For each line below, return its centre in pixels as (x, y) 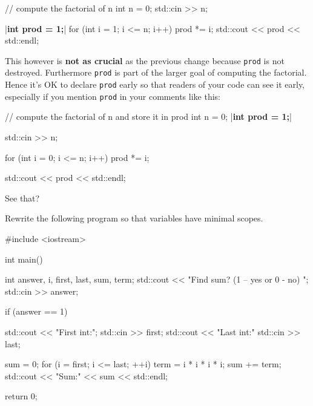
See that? (22, 198)
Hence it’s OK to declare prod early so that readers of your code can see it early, (155, 84)
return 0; (21, 396)
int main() (24, 259)
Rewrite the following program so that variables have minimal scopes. (134, 218)
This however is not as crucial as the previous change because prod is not (145, 60)
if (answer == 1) (36, 311)
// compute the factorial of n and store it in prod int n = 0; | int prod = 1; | (148, 116)
